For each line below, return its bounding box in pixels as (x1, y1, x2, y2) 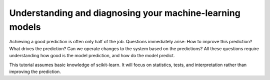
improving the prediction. (9, 69, 61, 75)
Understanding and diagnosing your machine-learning (9, 7, 241, 18)
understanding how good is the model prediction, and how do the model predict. (9, 53, 175, 59)
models (9, 21, 41, 32)
